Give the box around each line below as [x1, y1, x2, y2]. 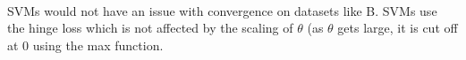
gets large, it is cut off [337, 19, 458, 37]
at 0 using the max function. [7, 35, 164, 54]
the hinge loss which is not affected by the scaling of [7, 19, 293, 37]
